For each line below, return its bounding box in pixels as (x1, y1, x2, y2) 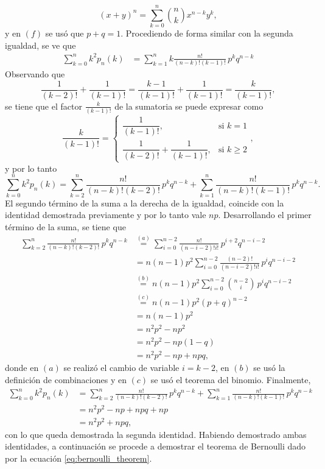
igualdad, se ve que (5, 38, 76, 51)
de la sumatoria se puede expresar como (114, 99, 264, 112)
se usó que (45, 27, 84, 40)
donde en (5, 361, 39, 374)
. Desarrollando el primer (218, 208, 312, 221)
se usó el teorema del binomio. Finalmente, (150, 373, 311, 386)
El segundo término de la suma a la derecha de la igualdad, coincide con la (5, 196, 284, 209)
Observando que (5, 68, 65, 80)
